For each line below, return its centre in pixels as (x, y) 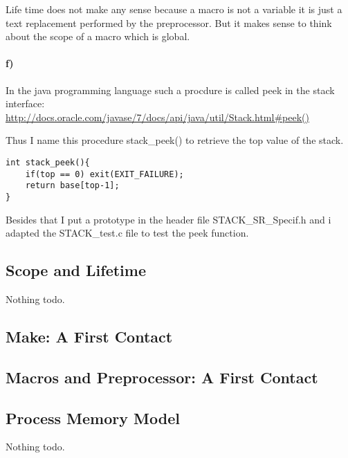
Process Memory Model (93, 418)
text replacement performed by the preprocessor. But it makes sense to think (169, 22)
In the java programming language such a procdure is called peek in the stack (170, 90)
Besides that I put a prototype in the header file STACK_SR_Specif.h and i (168, 219)
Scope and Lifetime (76, 270)
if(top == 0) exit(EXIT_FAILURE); (104, 174)
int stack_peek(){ (48, 162)
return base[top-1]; (72, 186)
